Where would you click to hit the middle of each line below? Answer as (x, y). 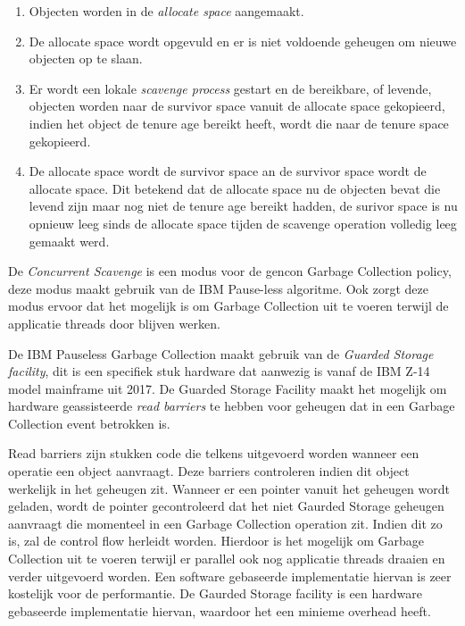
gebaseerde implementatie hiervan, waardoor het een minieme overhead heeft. (220, 610)
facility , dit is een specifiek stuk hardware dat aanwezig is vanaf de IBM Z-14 (219, 371)
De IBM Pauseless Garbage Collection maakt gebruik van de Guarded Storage (221, 353)
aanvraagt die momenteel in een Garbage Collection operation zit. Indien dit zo (225, 523)
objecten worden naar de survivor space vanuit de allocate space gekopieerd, (237, 106)
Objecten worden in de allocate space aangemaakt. (166, 11)
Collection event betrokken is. (89, 423)
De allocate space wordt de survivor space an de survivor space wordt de (228, 171)
